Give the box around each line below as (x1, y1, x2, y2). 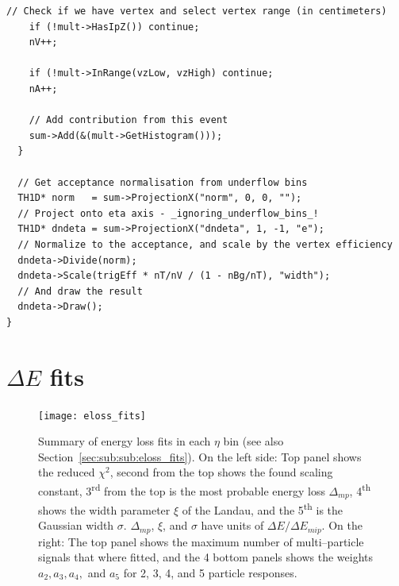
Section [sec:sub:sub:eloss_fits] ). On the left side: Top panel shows (38, 448, 362, 465)
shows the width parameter (38, 501, 171, 518)
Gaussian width (38, 517, 114, 534)
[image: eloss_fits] (38, 410, 147, 422)
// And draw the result (17, 285, 143, 297)
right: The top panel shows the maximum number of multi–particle (38, 533, 364, 549)
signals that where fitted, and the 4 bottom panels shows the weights (38, 549, 374, 565)
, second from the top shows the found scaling (109, 464, 333, 480)
